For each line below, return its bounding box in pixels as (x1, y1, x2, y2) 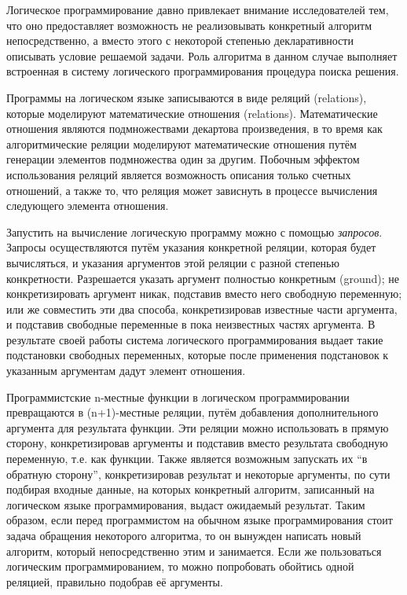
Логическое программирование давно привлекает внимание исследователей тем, (6, 2, 389, 17)
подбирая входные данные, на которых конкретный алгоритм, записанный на (6, 481, 375, 498)
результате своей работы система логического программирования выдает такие (6, 331, 383, 347)
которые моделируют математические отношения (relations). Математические (6, 105, 378, 121)
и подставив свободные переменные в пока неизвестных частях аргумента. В (6, 316, 376, 332)
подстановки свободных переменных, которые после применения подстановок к (6, 347, 389, 363)
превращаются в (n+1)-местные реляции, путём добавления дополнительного (6, 404, 379, 421)
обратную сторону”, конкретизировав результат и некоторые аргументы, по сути (6, 465, 390, 482)
